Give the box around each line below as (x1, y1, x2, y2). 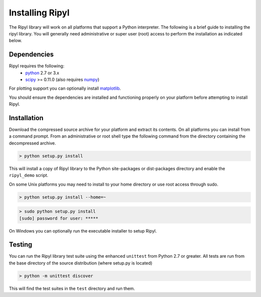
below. (9, 38, 22, 44)
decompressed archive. (9, 140, 56, 146)
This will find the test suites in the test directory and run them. (9, 285, 135, 291)
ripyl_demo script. (9, 172, 48, 178)
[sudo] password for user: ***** (19, 216, 99, 221)
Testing (9, 240, 32, 249)
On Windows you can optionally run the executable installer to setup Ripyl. (9, 228, 157, 234)
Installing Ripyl (9, 7, 70, 18)
